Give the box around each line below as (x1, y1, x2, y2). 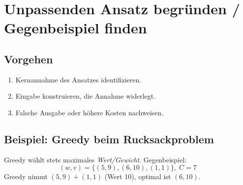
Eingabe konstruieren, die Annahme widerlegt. (15, 91, 156, 101)
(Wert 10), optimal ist (104, 171, 171, 182)
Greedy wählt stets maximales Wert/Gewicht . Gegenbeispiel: (4, 154, 186, 164)
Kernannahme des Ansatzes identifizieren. (15, 74, 142, 84)
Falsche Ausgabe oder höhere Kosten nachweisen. (15, 107, 164, 117)
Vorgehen (4, 51, 53, 66)
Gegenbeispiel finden (4, 18, 147, 38)
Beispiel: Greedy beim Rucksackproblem (4, 131, 214, 146)
